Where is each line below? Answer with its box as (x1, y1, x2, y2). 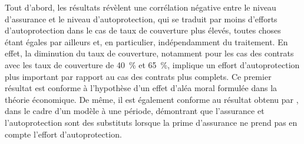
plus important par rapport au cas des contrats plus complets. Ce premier (5, 70, 272, 82)
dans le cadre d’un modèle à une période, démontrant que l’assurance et (5, 105, 265, 117)
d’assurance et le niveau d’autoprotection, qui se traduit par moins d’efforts (5, 12, 277, 25)
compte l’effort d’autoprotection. (5, 128, 122, 140)
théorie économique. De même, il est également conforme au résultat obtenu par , (5, 93, 299, 105)
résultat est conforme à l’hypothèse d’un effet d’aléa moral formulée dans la (5, 82, 277, 94)
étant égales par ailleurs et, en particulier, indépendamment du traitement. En (5, 35, 288, 48)
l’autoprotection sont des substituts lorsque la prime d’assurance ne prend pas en (5, 116, 298, 128)
